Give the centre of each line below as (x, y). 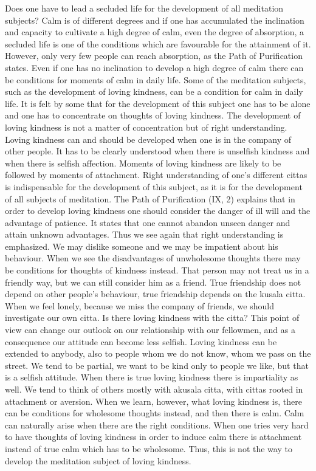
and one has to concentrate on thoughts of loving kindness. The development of (153, 115)
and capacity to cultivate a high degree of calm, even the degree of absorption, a (155, 32)
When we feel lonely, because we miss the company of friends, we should (139, 305)
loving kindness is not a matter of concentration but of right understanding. (146, 127)
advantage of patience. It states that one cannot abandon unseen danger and (148, 222)
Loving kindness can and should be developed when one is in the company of (148, 139)
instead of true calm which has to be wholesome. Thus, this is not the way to (149, 448)
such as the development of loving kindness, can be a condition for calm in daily (154, 91)
